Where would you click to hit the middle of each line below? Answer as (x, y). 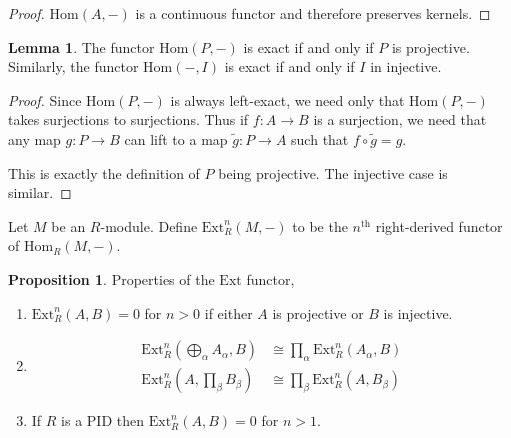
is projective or (318, 312)
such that (320, 138)
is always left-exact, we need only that (287, 99)
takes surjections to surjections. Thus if (128, 119)
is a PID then (103, 420)
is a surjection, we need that (400, 119)
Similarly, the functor (73, 66)
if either (228, 312)
